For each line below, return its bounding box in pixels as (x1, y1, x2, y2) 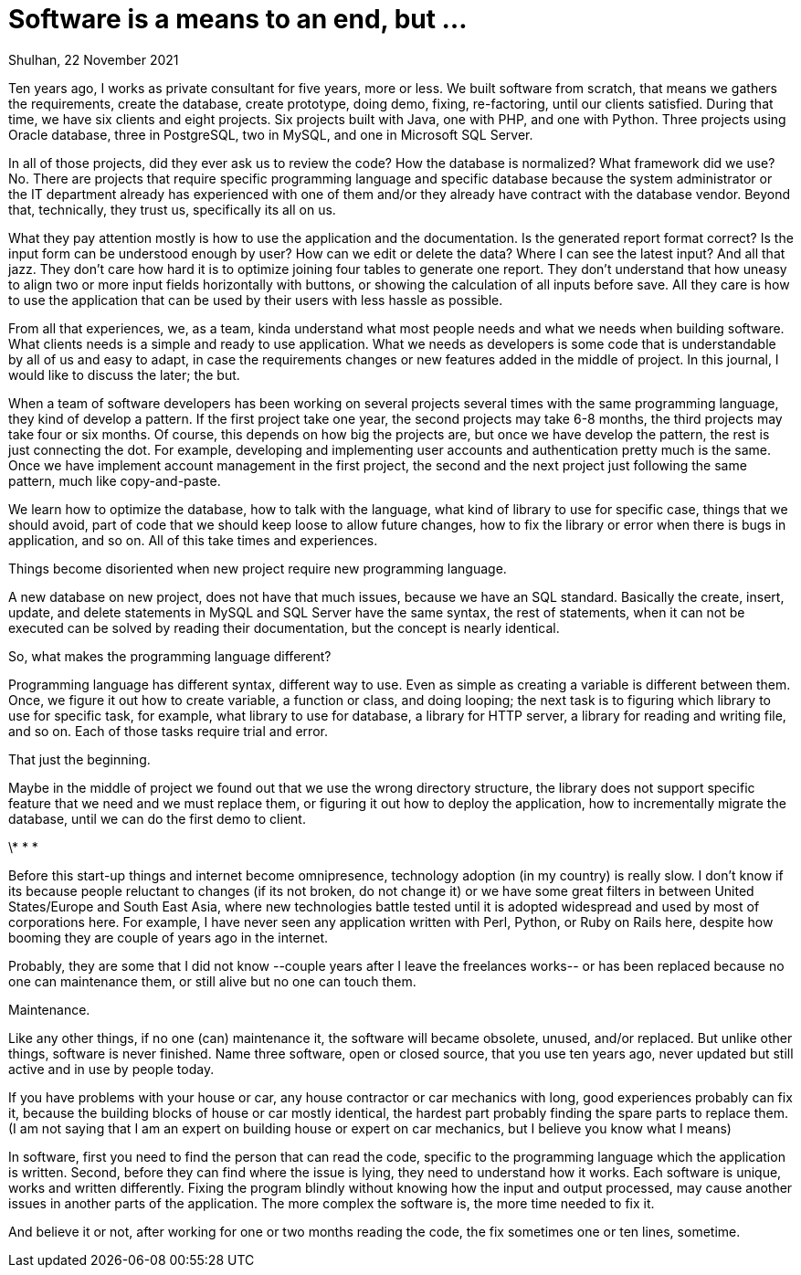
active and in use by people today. (8, 1060, 215, 1077)
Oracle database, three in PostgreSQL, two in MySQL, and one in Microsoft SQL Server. (8, 126, 533, 142)
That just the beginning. (8, 751, 151, 767)
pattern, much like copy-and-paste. (8, 472, 221, 489)
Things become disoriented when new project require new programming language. (8, 560, 507, 576)
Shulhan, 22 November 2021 (8, 51, 179, 68)
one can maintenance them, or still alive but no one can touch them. (8, 973, 416, 989)
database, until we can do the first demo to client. (8, 810, 306, 827)
